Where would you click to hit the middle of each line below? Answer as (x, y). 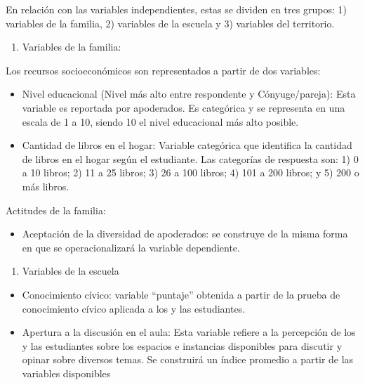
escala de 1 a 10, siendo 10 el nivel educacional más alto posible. (160, 121)
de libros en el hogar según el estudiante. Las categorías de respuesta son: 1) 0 (190, 158)
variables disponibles (66, 373)
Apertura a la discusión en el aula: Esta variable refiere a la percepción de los (189, 332)
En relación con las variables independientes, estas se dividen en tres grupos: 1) (176, 9)
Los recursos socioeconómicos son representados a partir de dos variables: (163, 70)
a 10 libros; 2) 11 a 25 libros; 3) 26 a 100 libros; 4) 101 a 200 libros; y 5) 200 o (191, 172)
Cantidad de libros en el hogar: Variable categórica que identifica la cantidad (187, 145)
